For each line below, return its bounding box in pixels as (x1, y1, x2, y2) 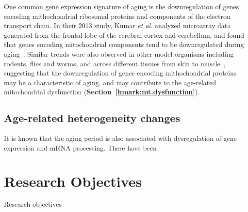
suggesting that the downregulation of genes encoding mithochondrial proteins (4, 68, 237, 78)
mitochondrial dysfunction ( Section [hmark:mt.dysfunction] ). (4, 87, 199, 97)
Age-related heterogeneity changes (4, 110, 180, 125)
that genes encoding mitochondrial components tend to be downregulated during (4, 39, 244, 49)
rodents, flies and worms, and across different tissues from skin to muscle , (4, 58, 226, 68)
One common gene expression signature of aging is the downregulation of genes (4, 1, 239, 11)
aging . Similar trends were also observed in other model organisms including (4, 48, 234, 59)
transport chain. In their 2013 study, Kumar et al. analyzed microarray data (4, 20, 231, 30)
